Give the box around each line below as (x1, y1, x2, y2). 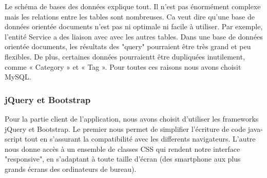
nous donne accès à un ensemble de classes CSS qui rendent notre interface (5, 143, 240, 154)
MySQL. (5, 71, 31, 82)
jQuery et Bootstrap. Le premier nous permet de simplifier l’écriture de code (5, 123, 246, 134)
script (5, 133, 23, 144)
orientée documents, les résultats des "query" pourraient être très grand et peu (5, 41, 251, 52)
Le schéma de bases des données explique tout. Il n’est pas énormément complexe (5, 1, 261, 11)
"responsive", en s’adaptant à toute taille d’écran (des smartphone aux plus (5, 153, 241, 164)
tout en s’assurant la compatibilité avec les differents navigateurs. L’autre (25, 133, 256, 144)
